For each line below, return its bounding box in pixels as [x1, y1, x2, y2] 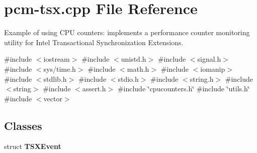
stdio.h [118, 73, 139, 84]
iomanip [200, 63, 225, 74]
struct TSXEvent [4, 141, 61, 151]
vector [43, 93, 62, 103]
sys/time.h [43, 63, 76, 74]
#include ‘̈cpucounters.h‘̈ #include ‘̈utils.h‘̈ [117, 83, 250, 94]
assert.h [82, 83, 106, 94]
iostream [43, 54, 70, 64]
